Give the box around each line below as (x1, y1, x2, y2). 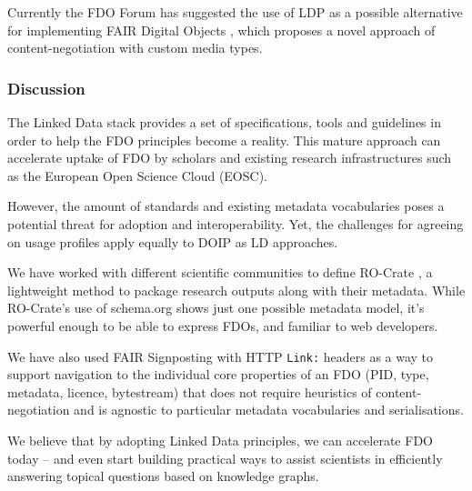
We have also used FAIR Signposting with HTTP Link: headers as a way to (7, 346, 434, 366)
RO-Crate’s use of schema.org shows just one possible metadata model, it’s (7, 298, 425, 317)
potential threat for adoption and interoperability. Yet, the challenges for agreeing (7, 214, 464, 233)
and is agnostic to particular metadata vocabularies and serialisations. (74, 400, 464, 419)
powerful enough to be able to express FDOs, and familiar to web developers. (7, 316, 438, 335)
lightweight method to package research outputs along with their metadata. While (7, 280, 466, 299)
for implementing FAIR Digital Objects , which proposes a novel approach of (7, 20, 436, 39)
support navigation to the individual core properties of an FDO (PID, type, (7, 365, 429, 384)
